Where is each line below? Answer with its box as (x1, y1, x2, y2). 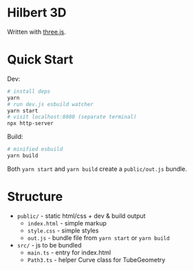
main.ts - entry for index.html (27, 248, 111, 257)
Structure (7, 189, 63, 205)
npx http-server (7, 120, 54, 127)
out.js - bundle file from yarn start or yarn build (27, 233, 170, 242)
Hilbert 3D (7, 5, 67, 21)
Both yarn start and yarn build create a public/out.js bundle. (7, 164, 187, 173)
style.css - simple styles (27, 226, 99, 234)
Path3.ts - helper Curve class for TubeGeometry (27, 255, 166, 263)
